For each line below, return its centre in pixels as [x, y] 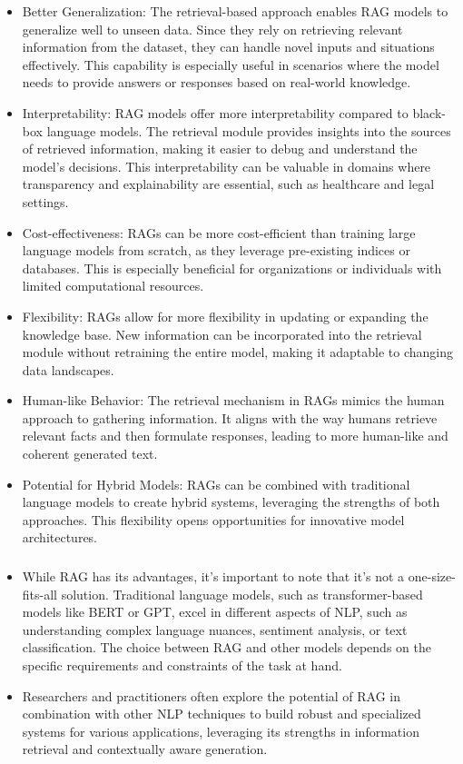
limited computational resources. [113, 286]
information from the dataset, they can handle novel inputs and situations [228, 47]
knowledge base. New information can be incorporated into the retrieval [222, 334]
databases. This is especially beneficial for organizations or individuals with [232, 268]
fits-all [39, 594]
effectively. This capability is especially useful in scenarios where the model [231, 64]
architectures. [60, 537]
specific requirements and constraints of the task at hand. [182, 665]
